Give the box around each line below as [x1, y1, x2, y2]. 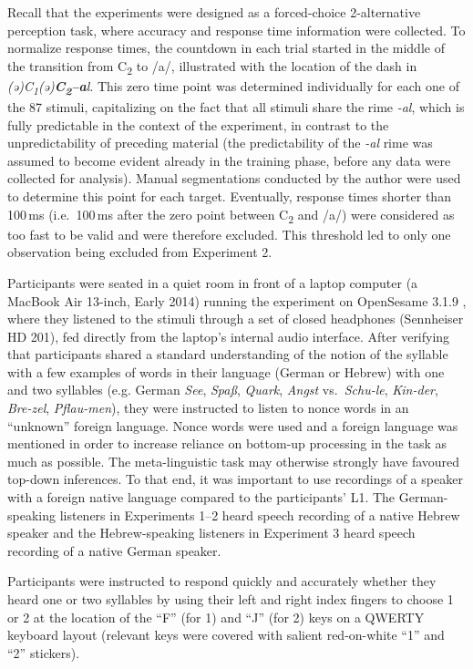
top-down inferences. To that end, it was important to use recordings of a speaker [7, 469, 463, 489]
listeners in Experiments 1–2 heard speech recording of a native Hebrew [59, 505, 460, 524]
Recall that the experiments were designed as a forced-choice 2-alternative [7, 3, 421, 21]
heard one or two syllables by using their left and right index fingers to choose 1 [7, 590, 454, 608]
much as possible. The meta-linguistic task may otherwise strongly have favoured [7, 451, 460, 470]
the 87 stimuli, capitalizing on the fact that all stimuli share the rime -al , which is [7, 98, 465, 117]
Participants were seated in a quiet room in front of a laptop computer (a [7, 273, 418, 292]
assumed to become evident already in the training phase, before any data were [7, 150, 451, 170]
